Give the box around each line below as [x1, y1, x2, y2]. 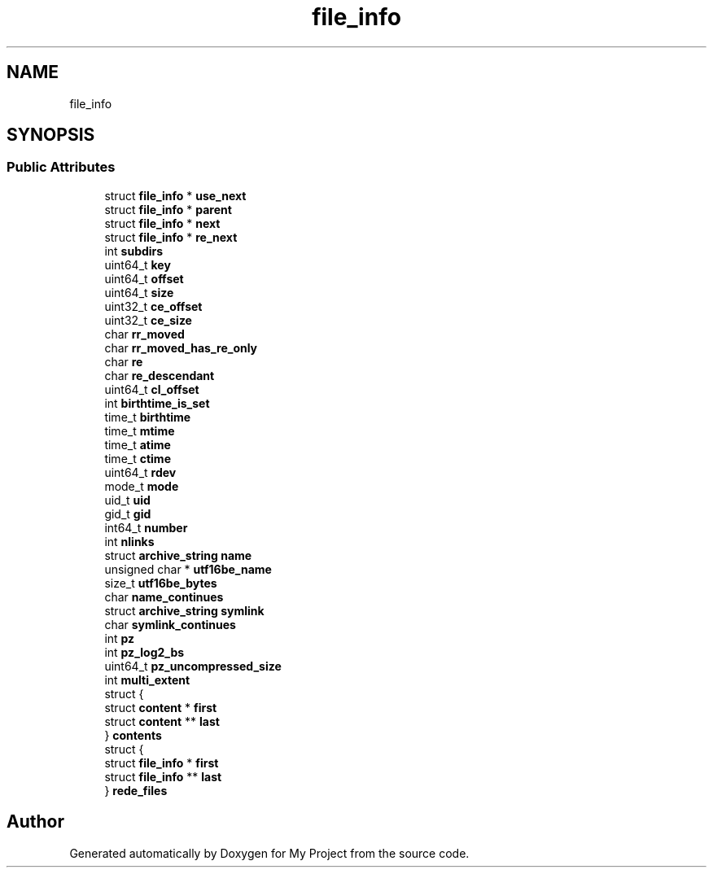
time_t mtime [104, 423, 175, 438]
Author [7, 811, 64, 832]
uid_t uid [104, 492, 151, 507]
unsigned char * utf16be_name [104, 562, 272, 576]
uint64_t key [104, 257, 171, 272]
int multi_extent [104, 672, 190, 687]
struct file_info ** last [104, 769, 222, 784]
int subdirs [104, 243, 164, 258]
